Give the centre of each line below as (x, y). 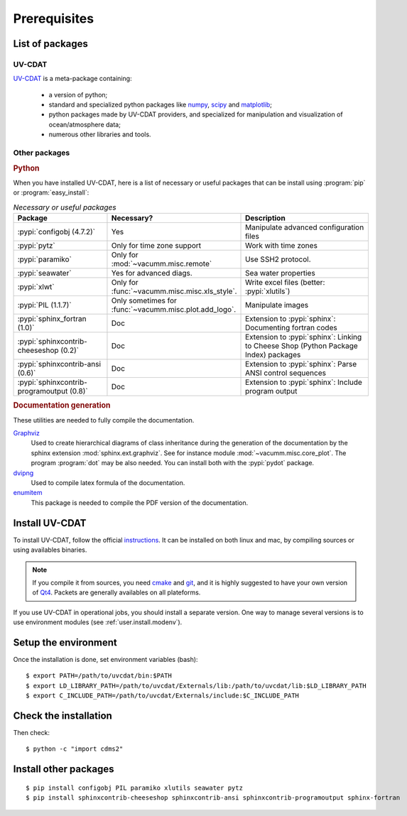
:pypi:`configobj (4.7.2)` (56, 232)
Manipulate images (277, 305)
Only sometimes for (144, 300)
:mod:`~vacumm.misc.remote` (162, 264)
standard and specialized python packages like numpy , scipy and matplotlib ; (161, 105)
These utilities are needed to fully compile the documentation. (104, 420)
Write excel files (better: (285, 283)
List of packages (51, 44)
